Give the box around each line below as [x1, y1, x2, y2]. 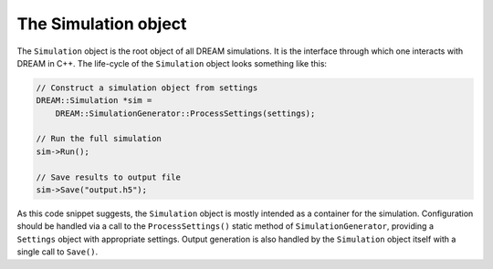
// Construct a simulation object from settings [36, 82, 258, 93]
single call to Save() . [16, 246, 99, 257]
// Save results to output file [36, 171, 182, 182]
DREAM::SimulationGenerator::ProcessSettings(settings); [55, 108, 316, 119]
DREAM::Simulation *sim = [36, 96, 152, 106]
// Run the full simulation [36, 133, 162, 144]
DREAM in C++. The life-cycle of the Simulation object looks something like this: [16, 57, 328, 68]
